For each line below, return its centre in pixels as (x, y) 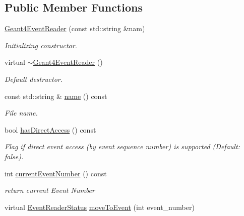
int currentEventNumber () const (56, 173)
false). (14, 156)
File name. (21, 113)
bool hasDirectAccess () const (50, 129)
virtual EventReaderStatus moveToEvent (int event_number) (100, 207)
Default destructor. (34, 79)
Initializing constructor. (41, 45)
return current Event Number (50, 190)
